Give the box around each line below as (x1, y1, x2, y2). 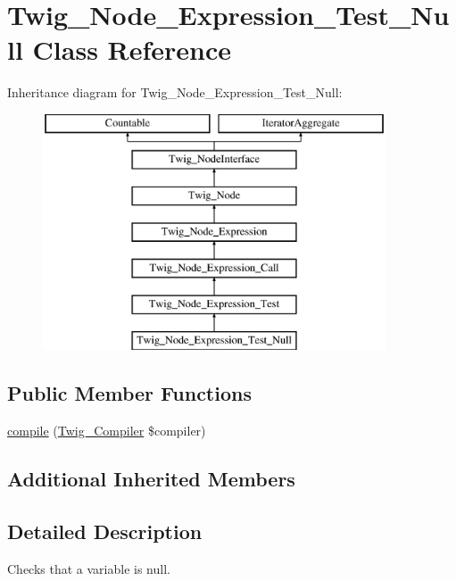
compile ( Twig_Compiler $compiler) (7, 421, 206, 440)
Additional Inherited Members (7, 465, 295, 493)
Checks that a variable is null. (7, 559, 170, 577)
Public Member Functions (7, 379, 252, 407)
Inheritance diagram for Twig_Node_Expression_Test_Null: (7, 83, 343, 102)
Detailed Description (7, 518, 203, 545)
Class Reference (32, 31, 232, 68)
